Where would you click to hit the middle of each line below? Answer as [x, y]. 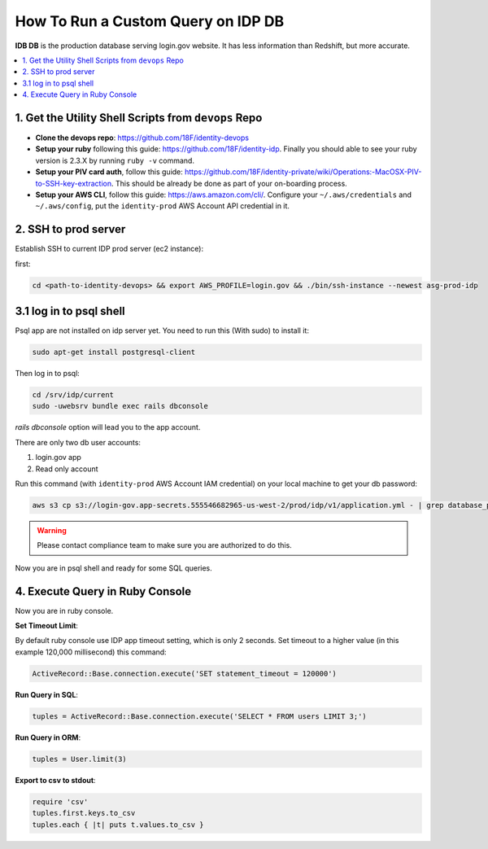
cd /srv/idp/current [73, 395]
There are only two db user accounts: [78, 442]
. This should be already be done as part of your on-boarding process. [229, 183]
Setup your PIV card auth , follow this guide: [109, 172]
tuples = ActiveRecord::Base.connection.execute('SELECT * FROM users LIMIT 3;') [200, 716]
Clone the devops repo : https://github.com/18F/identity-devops [142, 138]
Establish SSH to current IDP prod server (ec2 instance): [109, 249]
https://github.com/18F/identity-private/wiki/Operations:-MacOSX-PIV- [303, 172]
